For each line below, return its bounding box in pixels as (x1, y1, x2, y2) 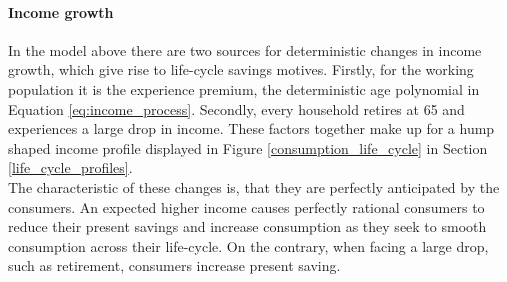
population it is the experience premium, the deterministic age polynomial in (8, 78, 480, 99)
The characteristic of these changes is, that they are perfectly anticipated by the (8, 176, 500, 197)
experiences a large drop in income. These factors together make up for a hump (8, 118, 495, 139)
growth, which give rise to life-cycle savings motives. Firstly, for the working (8, 59, 474, 80)
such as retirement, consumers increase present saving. (8, 255, 341, 276)
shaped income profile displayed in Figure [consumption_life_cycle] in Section (8, 137, 488, 158)
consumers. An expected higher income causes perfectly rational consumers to (8, 196, 485, 217)
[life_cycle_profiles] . (8, 157, 133, 178)
